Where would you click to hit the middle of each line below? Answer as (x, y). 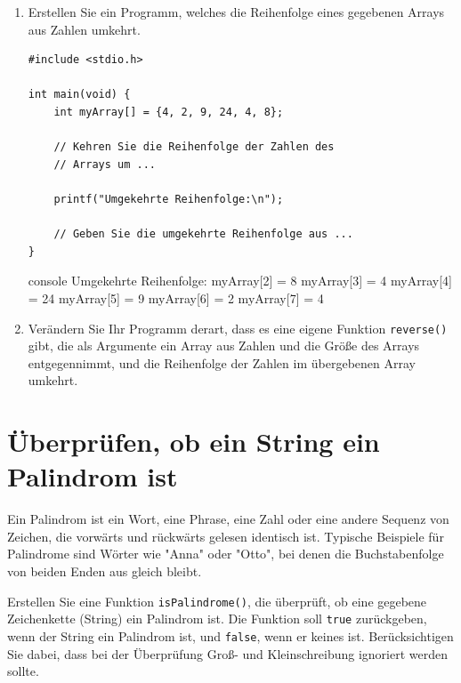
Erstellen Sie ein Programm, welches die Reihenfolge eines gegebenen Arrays (236, 12)
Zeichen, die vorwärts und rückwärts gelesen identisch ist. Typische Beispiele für (226, 536)
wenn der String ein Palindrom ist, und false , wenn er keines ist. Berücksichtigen (230, 635)
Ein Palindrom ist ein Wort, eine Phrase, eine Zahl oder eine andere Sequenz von (228, 519)
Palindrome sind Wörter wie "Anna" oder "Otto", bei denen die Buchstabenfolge (226, 554)
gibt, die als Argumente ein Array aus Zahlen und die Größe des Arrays (224, 346)
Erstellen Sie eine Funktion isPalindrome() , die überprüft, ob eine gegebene (217, 601)
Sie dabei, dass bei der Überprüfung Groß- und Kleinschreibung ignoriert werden (227, 653)
